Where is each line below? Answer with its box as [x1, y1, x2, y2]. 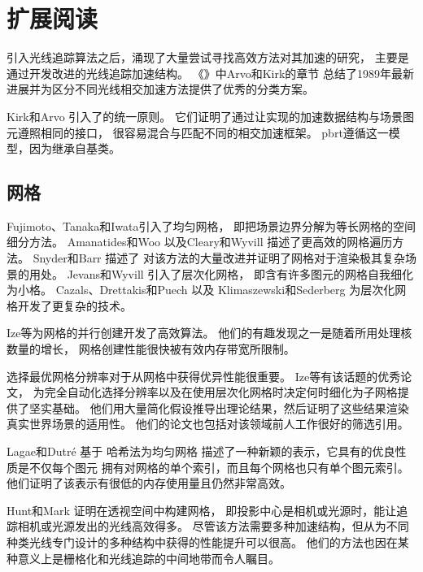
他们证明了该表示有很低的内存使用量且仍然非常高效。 [7, 474, 291, 492]
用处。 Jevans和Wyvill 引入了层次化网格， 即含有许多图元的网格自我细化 [28, 265, 414, 282]
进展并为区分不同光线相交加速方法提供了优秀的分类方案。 [7, 80, 314, 97]
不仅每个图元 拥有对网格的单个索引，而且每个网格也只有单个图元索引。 [28, 458, 409, 475]
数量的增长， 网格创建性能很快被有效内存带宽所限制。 [7, 340, 295, 357]
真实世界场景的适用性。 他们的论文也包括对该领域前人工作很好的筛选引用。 [7, 415, 409, 432]
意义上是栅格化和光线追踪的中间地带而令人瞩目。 [17, 549, 280, 566]
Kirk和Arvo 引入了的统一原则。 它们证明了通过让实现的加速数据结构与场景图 [7, 107, 414, 124]
